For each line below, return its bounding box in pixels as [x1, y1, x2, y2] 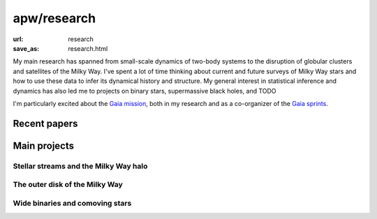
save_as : [13, 44, 40, 52]
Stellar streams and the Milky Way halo [13, 161, 148, 171]
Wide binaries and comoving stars [13, 198, 132, 208]
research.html [68, 44, 108, 52]
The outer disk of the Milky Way [13, 180, 124, 190]
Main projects [13, 139, 75, 151]
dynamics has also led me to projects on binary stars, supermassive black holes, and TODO [13, 86, 276, 95]
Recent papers [13, 117, 78, 129]
